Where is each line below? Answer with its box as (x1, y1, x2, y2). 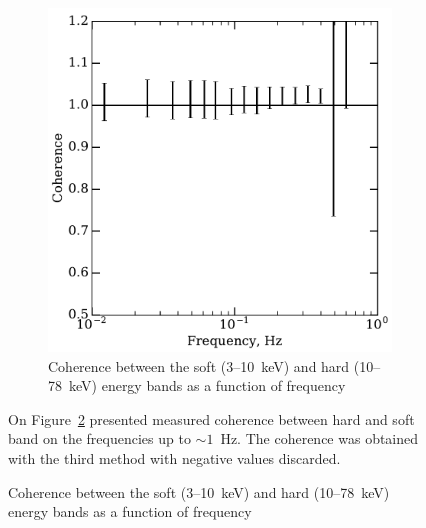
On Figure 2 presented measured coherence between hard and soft (8, 408, 415, 429)
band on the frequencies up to (8, 428, 191, 449)
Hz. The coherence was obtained (220, 428, 419, 449)
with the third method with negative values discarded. (8, 447, 341, 468)
